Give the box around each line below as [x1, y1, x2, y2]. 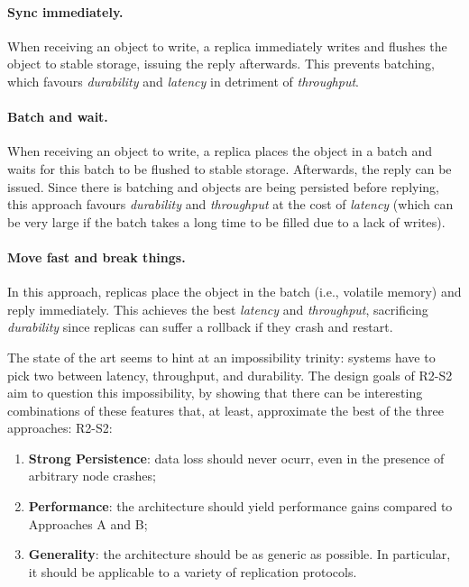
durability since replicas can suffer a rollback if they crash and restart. [7, 317, 393, 336]
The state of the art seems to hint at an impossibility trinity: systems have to [7, 347, 436, 366]
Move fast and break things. [7, 247, 186, 266]
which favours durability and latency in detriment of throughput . [7, 71, 360, 90]
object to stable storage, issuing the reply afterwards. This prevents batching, [7, 54, 436, 73]
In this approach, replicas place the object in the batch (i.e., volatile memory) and [7, 282, 462, 301]
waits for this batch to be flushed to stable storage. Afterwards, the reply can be [7, 159, 452, 178]
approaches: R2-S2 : [7, 418, 113, 437]
